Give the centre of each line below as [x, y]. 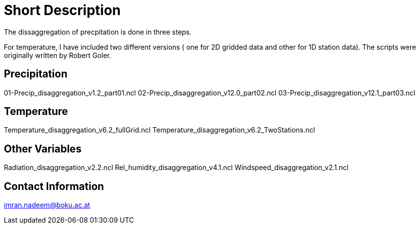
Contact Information [54, 186]
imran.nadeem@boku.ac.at [47, 205]
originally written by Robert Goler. [58, 55]
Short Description [63, 10]
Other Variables [43, 149]
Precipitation [36, 74]
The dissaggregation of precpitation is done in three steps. [98, 32]
